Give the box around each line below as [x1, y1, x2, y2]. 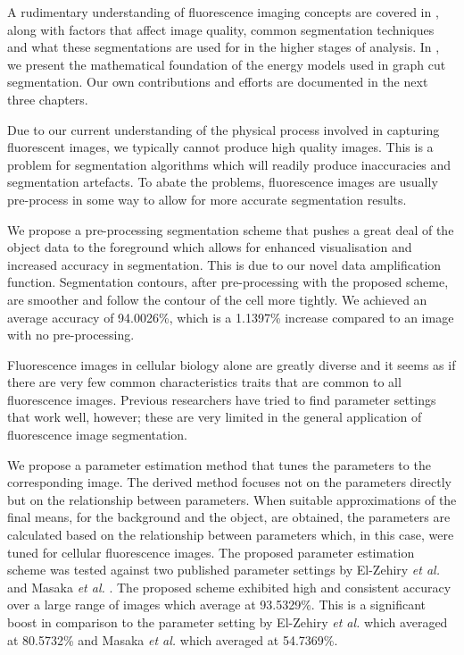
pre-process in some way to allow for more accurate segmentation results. [7, 189, 407, 208]
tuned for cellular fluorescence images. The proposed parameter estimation [7, 542, 415, 561]
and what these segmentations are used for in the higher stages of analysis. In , [7, 38, 440, 56]
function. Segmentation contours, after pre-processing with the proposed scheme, [7, 273, 449, 291]
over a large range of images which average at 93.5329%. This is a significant [7, 595, 427, 614]
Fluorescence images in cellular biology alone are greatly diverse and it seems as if [7, 355, 456, 374]
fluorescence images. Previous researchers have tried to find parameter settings [7, 390, 436, 408]
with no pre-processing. [7, 325, 135, 344]
